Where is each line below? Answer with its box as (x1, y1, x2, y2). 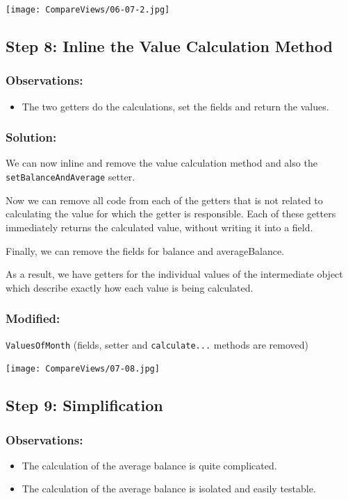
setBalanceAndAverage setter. (6, 169, 135, 184)
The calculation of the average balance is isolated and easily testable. (22, 481, 316, 496)
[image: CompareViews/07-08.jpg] (6, 364, 160, 374)
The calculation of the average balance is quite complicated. (22, 458, 277, 472)
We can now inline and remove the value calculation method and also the (6, 156, 317, 170)
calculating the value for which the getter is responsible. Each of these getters (6, 206, 336, 221)
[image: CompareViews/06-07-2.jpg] (6, 5, 170, 15)
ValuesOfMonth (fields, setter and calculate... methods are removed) (6, 337, 308, 351)
